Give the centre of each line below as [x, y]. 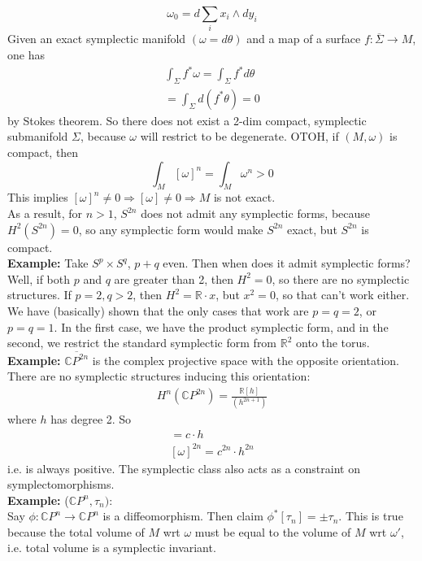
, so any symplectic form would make [171, 229]
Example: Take [48, 263]
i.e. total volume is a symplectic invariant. [112, 548]
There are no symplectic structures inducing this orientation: [159, 376]
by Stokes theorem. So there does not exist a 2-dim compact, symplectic [187, 120]
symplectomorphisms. [61, 484]
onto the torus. [333, 343]
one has [26, 54]
